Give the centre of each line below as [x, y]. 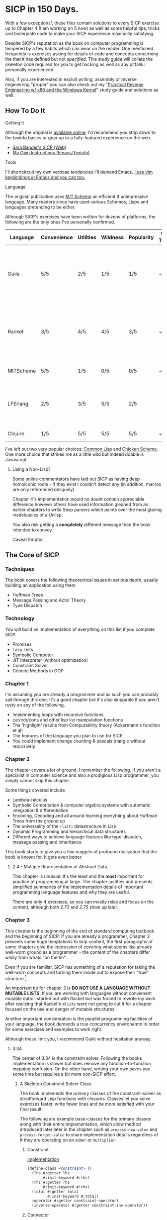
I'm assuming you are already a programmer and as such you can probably [82, 695]
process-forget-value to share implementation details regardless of [89, 1135]
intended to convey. [33, 530]
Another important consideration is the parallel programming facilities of [79, 1019]
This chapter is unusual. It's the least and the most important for [78, 876]
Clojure [16, 433]
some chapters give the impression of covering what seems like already [79, 947]
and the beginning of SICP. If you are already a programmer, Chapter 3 [78, 936]
